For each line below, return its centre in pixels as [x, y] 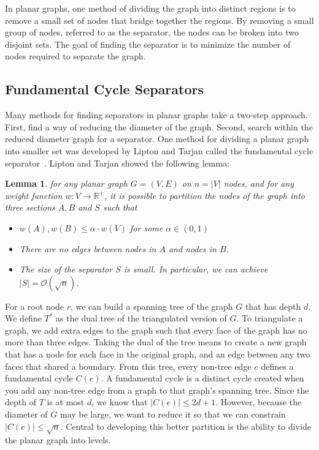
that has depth [273, 306]
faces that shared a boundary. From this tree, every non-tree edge [128, 366]
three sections [30, 207]
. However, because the [259, 402]
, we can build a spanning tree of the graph [152, 306]
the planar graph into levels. [58, 440]
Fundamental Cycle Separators [105, 89]
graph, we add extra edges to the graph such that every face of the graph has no [156, 330]
